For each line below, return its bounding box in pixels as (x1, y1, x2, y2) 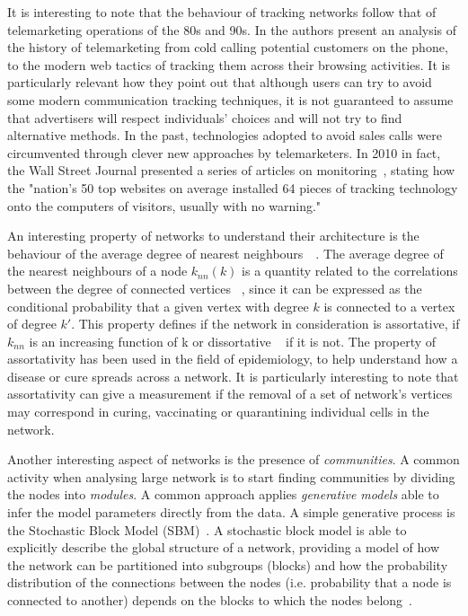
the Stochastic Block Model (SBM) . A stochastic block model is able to (7, 520, 407, 539)
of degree (7, 314, 57, 333)
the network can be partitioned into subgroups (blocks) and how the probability (7, 555, 448, 574)
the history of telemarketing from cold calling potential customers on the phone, (7, 38, 448, 57)
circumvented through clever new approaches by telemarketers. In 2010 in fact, (7, 143, 441, 162)
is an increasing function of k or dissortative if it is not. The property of (29, 331, 437, 350)
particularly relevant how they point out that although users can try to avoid (7, 73, 432, 92)
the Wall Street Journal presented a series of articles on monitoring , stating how (7, 161, 455, 180)
